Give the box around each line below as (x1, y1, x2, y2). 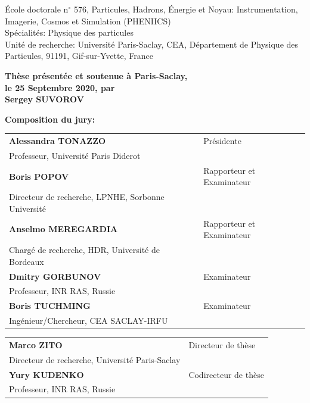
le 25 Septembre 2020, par (5, 81, 115, 93)
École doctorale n (5, 3, 69, 15)
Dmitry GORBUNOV (9, 270, 101, 282)
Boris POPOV (9, 170, 69, 182)
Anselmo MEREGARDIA (9, 223, 118, 235)
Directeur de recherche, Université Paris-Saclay (9, 353, 181, 365)
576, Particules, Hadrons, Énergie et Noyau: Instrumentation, (73, 3, 298, 15)
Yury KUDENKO (9, 368, 84, 380)
